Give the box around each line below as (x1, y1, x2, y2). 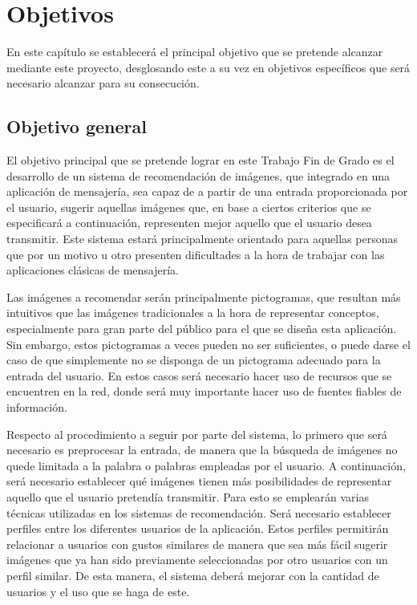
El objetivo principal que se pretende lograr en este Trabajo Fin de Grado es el (6, 152, 395, 169)
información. (6, 399, 67, 416)
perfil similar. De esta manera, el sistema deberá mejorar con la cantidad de (6, 566, 379, 583)
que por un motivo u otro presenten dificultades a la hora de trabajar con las (6, 246, 385, 262)
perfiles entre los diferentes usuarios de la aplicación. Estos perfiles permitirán (6, 520, 389, 537)
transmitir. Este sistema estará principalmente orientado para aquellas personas (6, 230, 398, 247)
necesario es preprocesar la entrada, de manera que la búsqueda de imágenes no (6, 441, 398, 458)
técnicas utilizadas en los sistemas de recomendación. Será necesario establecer (6, 504, 391, 521)
